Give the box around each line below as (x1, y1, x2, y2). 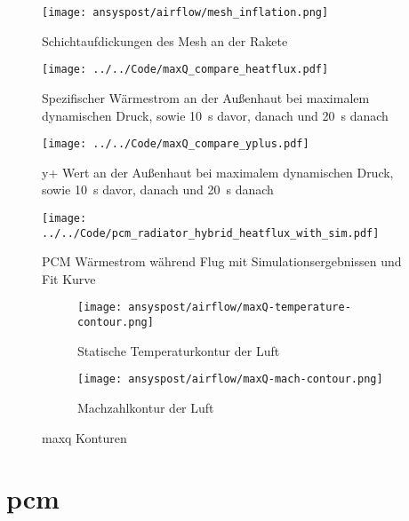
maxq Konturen (42, 428, 127, 446)
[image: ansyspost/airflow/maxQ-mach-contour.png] (77, 373, 383, 386)
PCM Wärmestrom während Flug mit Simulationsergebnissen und (42, 252, 402, 271)
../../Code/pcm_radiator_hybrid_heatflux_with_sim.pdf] (42, 226, 380, 240)
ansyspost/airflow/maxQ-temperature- (128, 301, 351, 314)
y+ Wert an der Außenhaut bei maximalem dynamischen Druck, (42, 162, 394, 181)
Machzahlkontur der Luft (77, 399, 214, 416)
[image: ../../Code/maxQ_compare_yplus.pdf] (42, 138, 309, 151)
